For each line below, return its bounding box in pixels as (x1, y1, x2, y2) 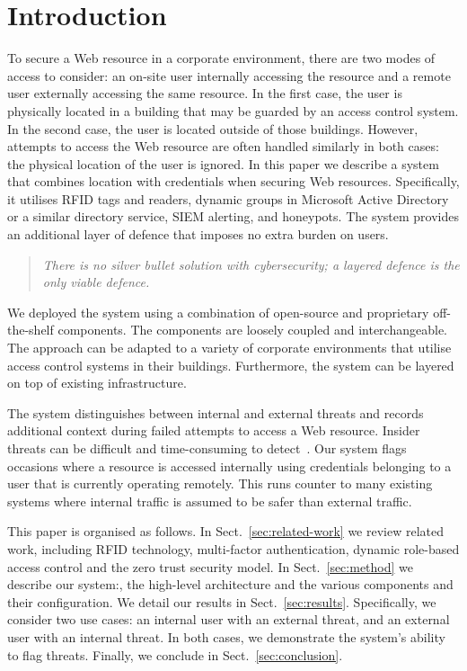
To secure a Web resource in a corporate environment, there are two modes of (7, 49, 436, 67)
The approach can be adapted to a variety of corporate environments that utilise (7, 338, 452, 357)
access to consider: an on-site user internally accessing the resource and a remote (7, 66, 451, 85)
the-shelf (7, 320, 54, 339)
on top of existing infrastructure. (7, 373, 187, 392)
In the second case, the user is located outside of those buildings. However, (7, 119, 419, 138)
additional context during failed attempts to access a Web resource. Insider (7, 421, 420, 440)
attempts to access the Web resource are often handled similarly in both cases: (7, 137, 439, 156)
